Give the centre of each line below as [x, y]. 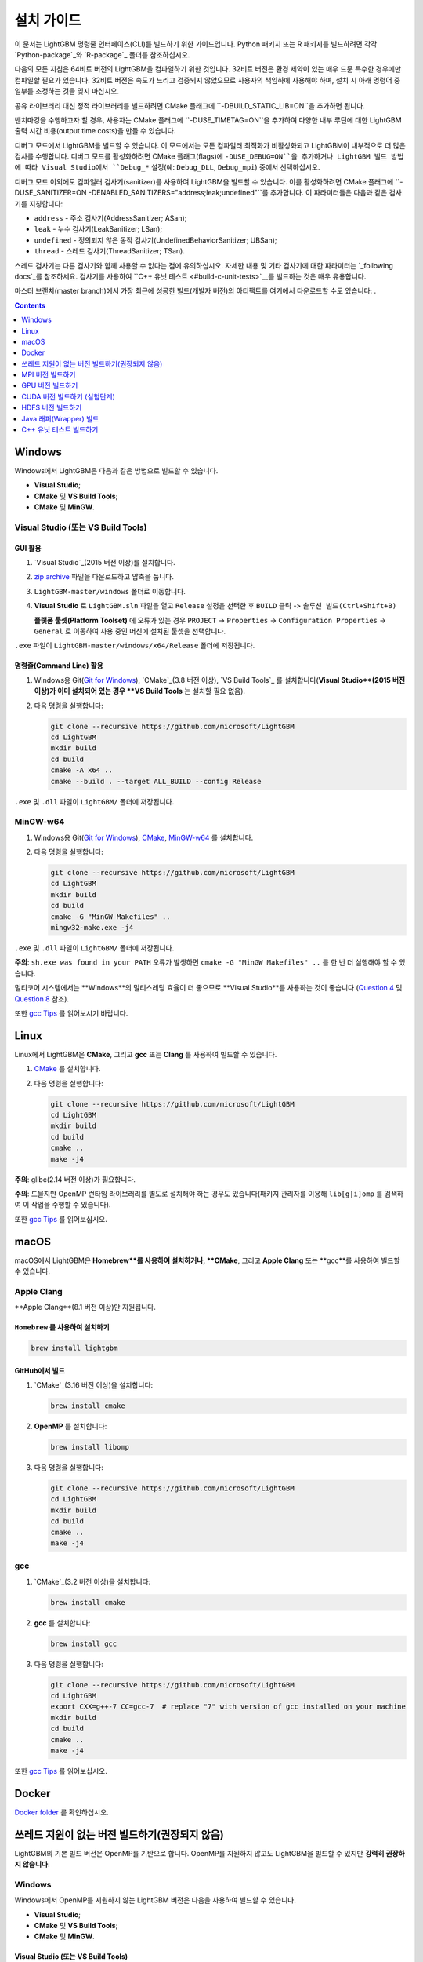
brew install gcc [84, 1643]
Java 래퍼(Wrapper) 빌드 [60, 418]
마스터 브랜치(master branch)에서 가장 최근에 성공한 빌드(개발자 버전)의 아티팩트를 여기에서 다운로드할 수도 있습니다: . [195, 291]
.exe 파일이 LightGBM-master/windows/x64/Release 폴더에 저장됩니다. [135, 645]
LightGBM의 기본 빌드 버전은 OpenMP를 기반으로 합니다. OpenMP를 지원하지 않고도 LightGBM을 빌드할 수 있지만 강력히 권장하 [210, 1853]
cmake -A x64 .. [82, 770]
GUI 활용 [28, 548]
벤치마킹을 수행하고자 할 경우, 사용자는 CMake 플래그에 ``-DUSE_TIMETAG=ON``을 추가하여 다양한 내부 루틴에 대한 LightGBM [208, 120]
